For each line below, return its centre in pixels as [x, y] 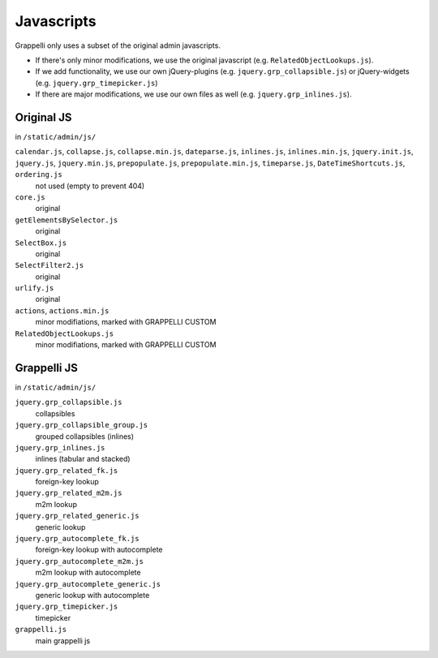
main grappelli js [63, 640]
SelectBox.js [41, 243]
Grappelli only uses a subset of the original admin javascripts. [118, 45]
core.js [30, 197]
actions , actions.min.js [62, 310]
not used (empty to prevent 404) [90, 186]
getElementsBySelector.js [67, 220]
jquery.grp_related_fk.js [67, 470]
